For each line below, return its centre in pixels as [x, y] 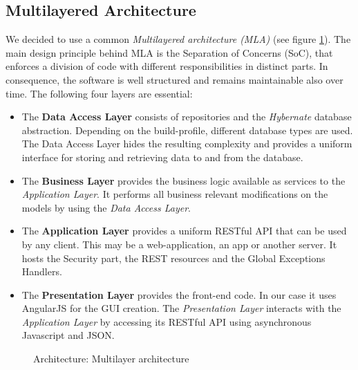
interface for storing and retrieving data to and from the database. [162, 157]
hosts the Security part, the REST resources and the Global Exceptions [173, 258]
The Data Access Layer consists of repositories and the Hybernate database [187, 117]
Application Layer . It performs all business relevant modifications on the [175, 194]
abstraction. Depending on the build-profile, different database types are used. [187, 130]
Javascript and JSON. [68, 335]
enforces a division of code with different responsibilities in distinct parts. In [167, 66]
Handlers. [42, 271]
